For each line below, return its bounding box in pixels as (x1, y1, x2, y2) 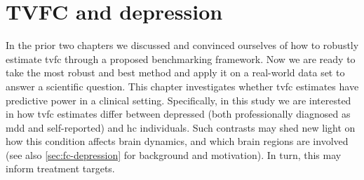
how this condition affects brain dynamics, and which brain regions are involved (6, 134, 349, 148)
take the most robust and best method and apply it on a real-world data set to (6, 65, 345, 80)
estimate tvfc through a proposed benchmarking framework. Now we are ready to (6, 51, 356, 66)
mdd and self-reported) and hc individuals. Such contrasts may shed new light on (6, 120, 356, 134)
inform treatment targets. (6, 161, 115, 176)
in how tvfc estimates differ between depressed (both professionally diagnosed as (6, 106, 351, 121)
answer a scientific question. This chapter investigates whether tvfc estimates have (6, 78, 359, 93)
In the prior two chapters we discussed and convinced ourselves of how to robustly (6, 38, 359, 53)
